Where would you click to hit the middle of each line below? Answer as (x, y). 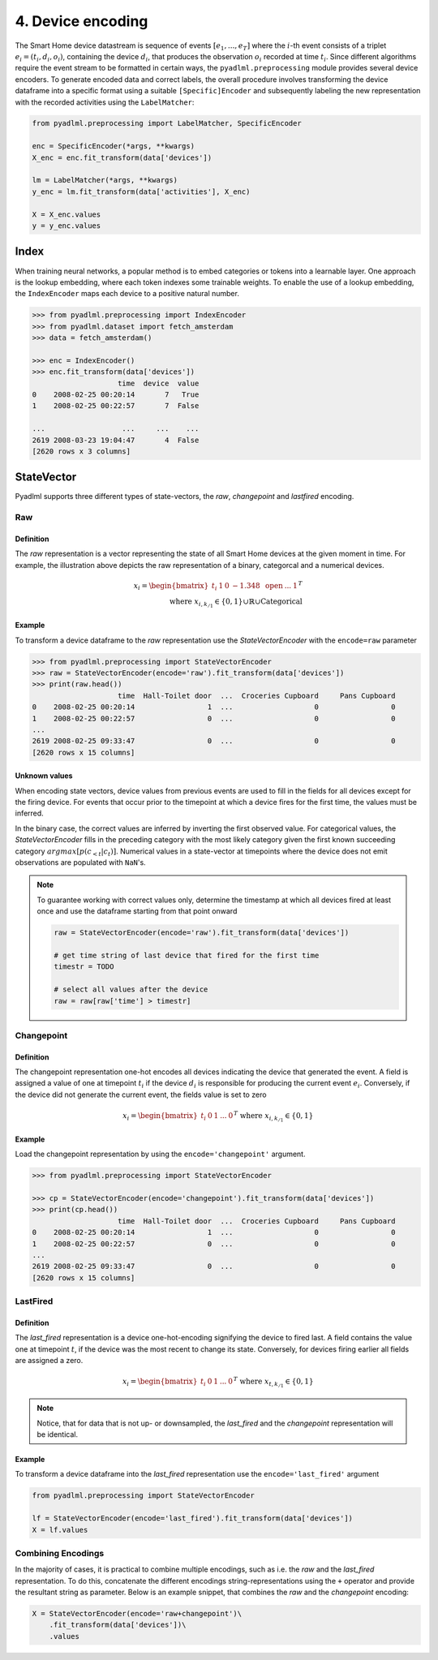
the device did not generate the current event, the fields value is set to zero (141, 1094)
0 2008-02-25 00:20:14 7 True (116, 395)
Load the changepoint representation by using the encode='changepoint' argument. (160, 1154)
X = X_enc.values (67, 214)
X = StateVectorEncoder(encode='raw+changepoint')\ (137, 1614)
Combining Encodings (60, 1553)
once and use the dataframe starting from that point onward (137, 911)
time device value (159, 383)
